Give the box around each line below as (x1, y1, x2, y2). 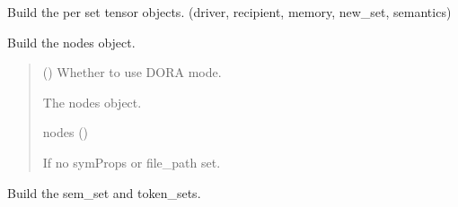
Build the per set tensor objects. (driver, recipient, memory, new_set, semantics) (7, 3, 452, 21)
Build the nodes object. (7, 32, 136, 51)
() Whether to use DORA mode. (42, 63, 222, 82)
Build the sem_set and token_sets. (7, 183, 201, 202)
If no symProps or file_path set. (42, 152, 221, 171)
